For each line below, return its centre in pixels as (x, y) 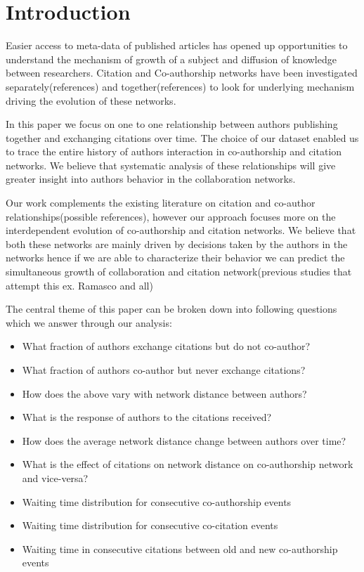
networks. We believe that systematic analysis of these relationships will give (171, 165)
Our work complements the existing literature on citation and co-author (161, 203)
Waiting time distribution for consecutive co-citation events (150, 525)
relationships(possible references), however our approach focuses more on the (171, 216)
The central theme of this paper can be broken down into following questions (171, 309)
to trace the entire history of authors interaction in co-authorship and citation (174, 151)
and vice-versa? (55, 477)
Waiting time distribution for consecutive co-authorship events (157, 501)
